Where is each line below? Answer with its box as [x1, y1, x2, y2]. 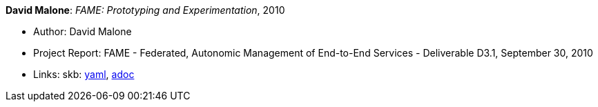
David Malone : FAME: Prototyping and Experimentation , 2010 [6, 4, 285, 16]
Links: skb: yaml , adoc [33, 68, 135, 80]
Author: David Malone [33, 26, 132, 37]
